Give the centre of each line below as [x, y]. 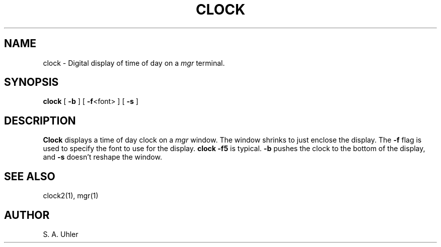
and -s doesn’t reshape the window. [102, 157]
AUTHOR [27, 215]
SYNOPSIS [31, 82]
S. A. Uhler [61, 234]
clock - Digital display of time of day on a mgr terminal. [134, 63]
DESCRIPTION [40, 120]
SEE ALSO [30, 176]
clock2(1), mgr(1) [71, 196]
